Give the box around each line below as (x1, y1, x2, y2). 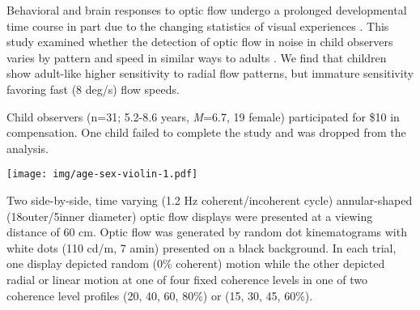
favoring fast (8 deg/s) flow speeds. (6, 80, 180, 97)
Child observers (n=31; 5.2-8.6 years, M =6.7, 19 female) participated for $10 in (6, 108, 400, 125)
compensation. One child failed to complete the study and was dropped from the (6, 124, 406, 141)
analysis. (6, 139, 49, 156)
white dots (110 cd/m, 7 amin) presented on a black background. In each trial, (6, 239, 397, 256)
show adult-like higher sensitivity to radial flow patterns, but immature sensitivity (6, 65, 414, 82)
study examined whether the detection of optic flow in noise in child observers (6, 33, 393, 50)
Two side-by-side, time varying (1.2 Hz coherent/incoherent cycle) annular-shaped (6, 192, 413, 208)
